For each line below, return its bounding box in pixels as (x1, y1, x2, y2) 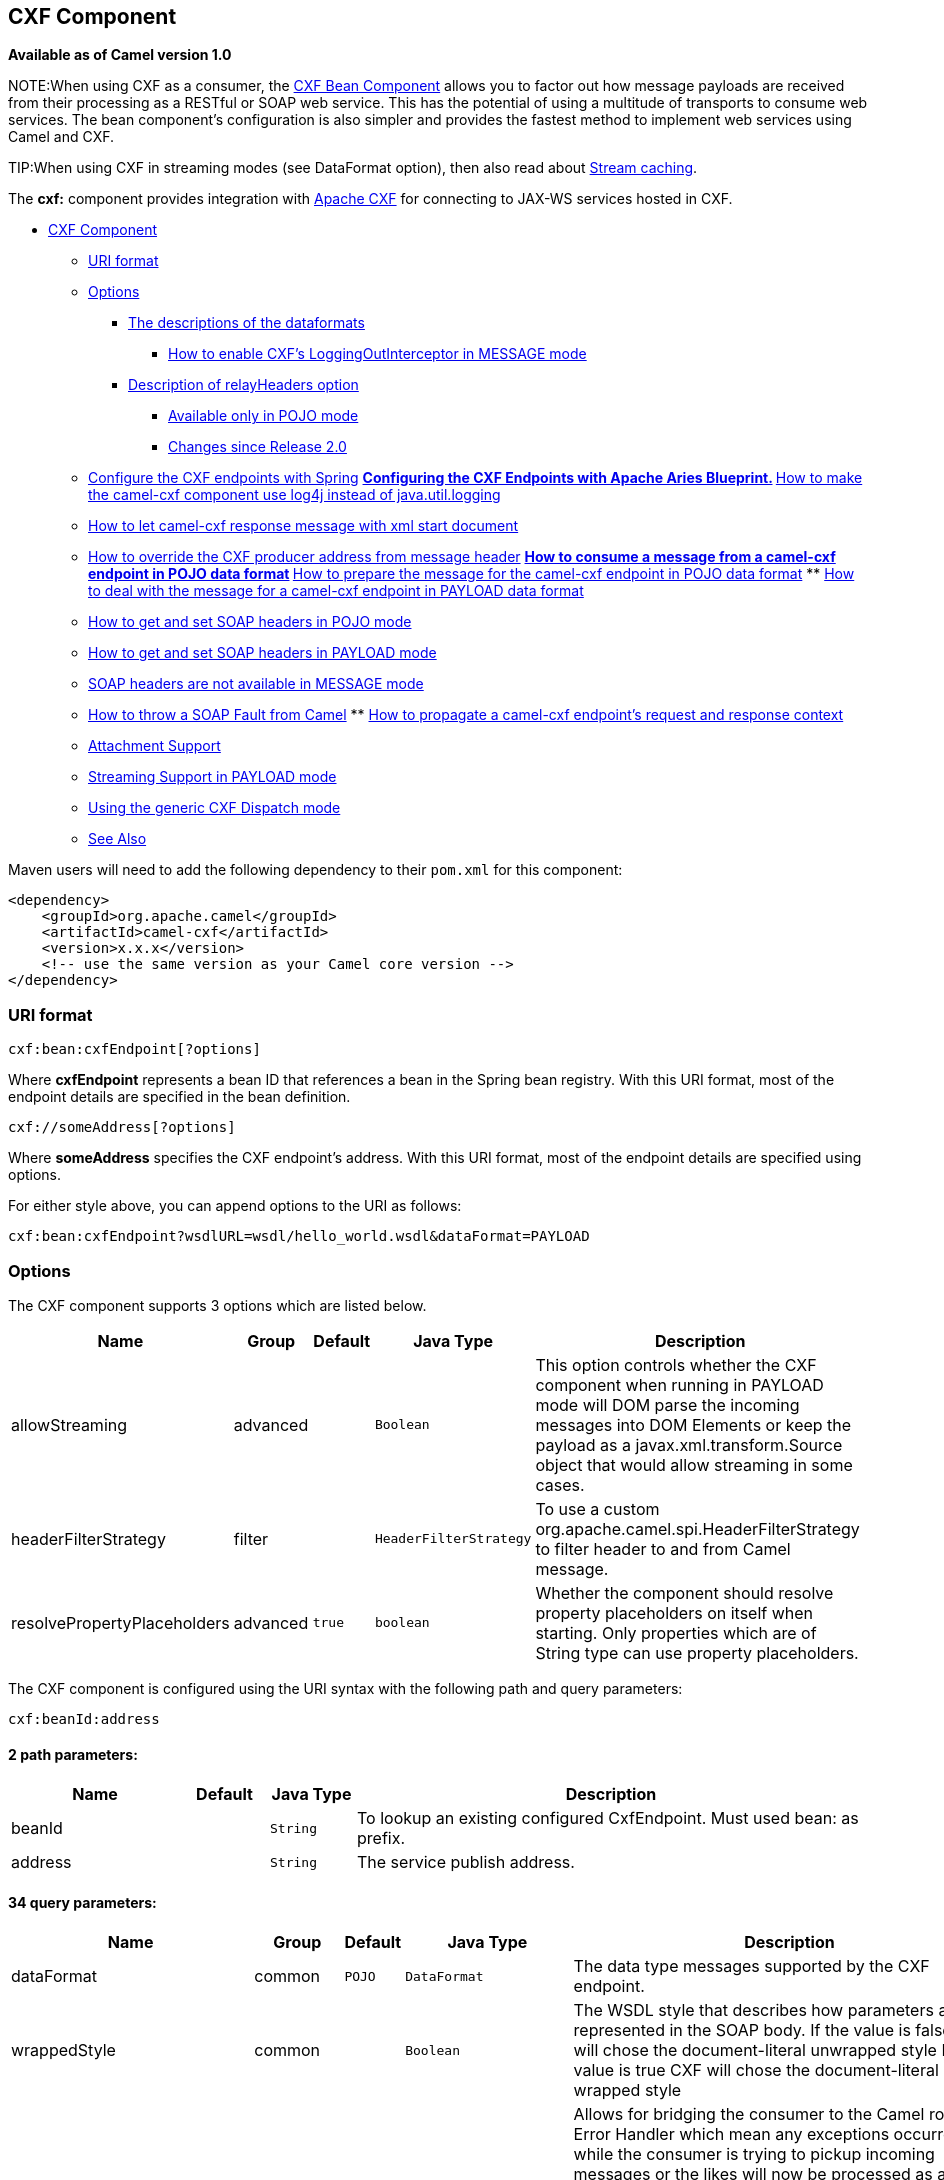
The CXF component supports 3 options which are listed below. (8, 1296, 427, 1314)
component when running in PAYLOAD (535, 1374, 824, 1395)
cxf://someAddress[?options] (8, 1119, 236, 1136)
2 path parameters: (8, 1745, 138, 1763)
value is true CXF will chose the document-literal (573, 2060, 939, 2081)
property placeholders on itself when (535, 1602, 814, 1623)
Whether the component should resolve (535, 1582, 834, 1603)
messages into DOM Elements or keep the (535, 1414, 852, 1435)
